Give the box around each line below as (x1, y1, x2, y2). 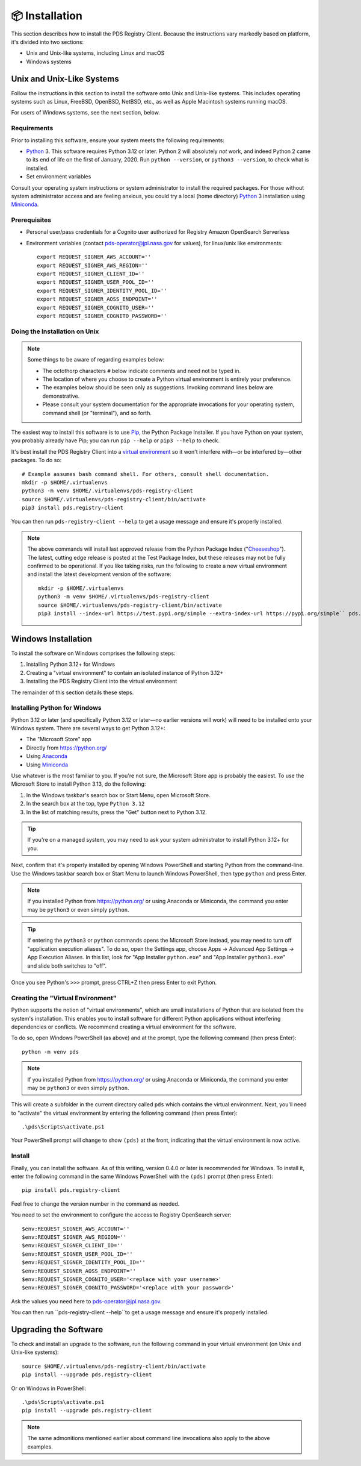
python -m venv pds (22, 1048, 79, 1055)
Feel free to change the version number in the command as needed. (11, 1200, 180, 1208)
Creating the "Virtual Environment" (11, 994, 117, 1002)
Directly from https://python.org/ (26, 744, 107, 751)
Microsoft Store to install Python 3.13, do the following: (11, 780, 146, 788)
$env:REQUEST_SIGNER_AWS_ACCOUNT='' (22, 1225, 130, 1232)
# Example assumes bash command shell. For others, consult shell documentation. (22, 471, 270, 477)
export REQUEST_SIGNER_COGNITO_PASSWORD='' (37, 312, 167, 319)
